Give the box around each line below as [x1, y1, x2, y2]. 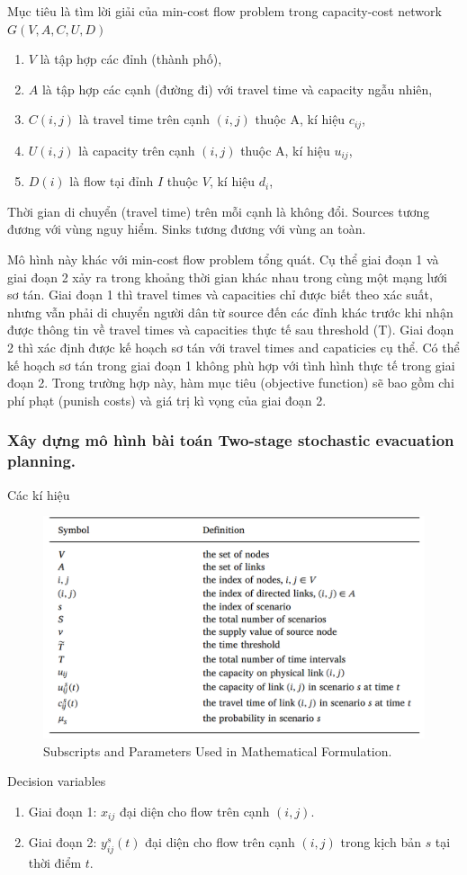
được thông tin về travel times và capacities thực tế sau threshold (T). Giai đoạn [7, 320, 454, 339]
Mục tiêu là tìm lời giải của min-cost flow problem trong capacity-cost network [7, 2, 442, 20]
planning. [7, 450, 76, 472]
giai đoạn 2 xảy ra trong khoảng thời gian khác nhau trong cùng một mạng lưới [7, 267, 448, 286]
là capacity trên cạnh [78, 140, 195, 159]
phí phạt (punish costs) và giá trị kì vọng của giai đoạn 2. [7, 390, 327, 409]
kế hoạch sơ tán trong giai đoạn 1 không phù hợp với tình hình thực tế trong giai [7, 355, 455, 374]
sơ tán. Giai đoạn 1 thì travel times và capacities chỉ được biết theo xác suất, [7, 285, 433, 304]
